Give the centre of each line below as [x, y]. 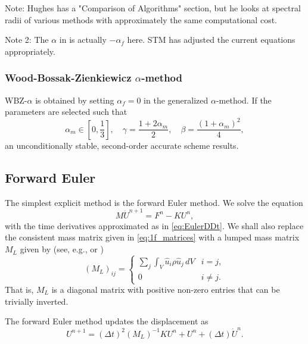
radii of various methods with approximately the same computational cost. [141, 19]
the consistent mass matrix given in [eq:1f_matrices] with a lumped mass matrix [152, 237]
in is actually [83, 40]
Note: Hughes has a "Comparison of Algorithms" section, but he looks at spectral [153, 8]
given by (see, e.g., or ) [62, 249]
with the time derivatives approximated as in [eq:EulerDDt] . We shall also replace [154, 225]
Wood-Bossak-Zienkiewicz [68, 78]
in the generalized [176, 100]
